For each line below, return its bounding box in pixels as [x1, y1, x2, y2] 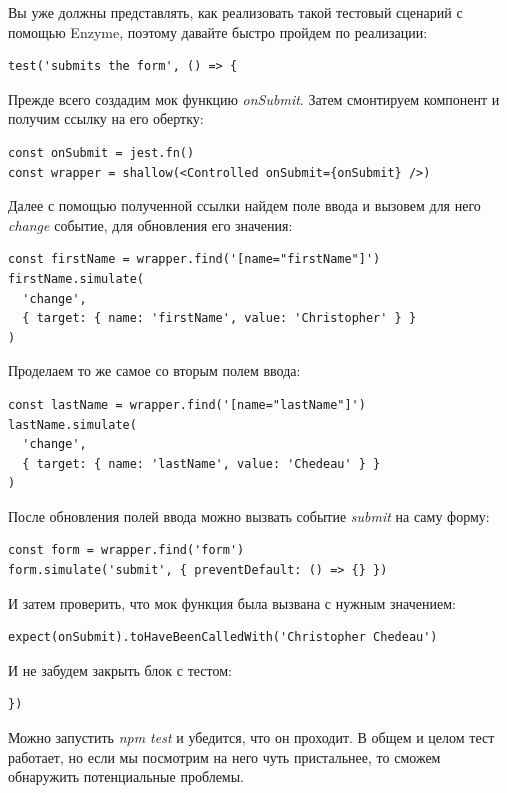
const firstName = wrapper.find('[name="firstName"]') [8, 252, 381, 267]
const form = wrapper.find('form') [8, 543, 245, 558]
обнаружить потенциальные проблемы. [8, 766, 245, 787]
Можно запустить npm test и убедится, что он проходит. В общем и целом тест [8, 727, 495, 748]
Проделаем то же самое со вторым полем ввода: [8, 360, 301, 381]
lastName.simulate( [8, 417, 137, 432]
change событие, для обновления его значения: [8, 214, 293, 235]
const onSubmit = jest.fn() [8, 145, 195, 160]
